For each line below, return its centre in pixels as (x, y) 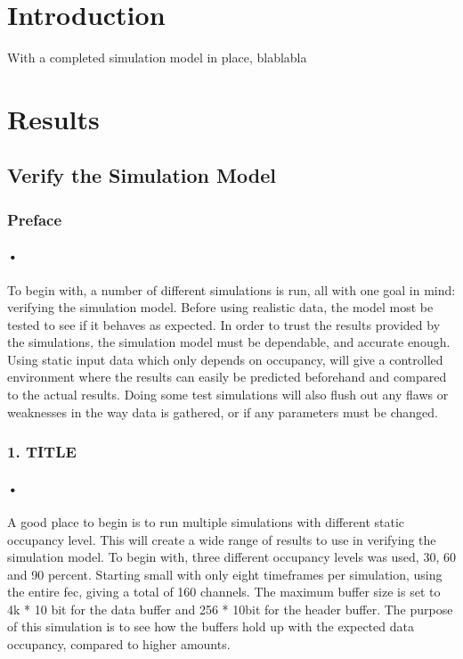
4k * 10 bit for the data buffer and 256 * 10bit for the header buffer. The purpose (230, 609)
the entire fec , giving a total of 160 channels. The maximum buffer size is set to (224, 592)
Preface (35, 219)
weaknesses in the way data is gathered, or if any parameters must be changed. (223, 412)
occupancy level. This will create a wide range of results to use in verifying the (222, 539)
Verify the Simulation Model (142, 175)
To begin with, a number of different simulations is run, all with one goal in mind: (231, 289)
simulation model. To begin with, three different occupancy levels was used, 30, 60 (231, 557)
